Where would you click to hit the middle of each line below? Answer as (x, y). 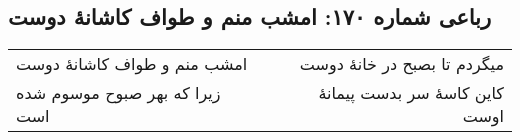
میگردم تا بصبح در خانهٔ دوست (401, 64)
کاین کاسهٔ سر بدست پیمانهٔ (411, 93)
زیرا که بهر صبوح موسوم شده (118, 93)
